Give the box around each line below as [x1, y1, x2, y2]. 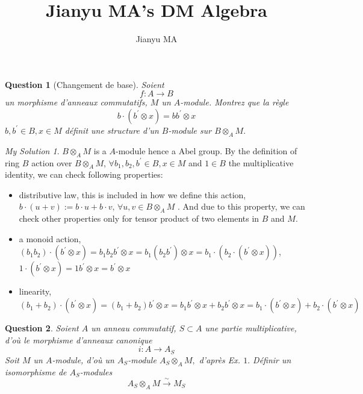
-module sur [168, 124, 212, 136]
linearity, [19, 285, 52, 298]
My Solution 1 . [5, 144, 60, 157]
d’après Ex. [199, 353, 241, 366]
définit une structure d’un [64, 124, 159, 136]
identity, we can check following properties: [5, 168, 163, 181]
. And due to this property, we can [178, 200, 305, 213]
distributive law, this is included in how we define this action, [19, 188, 246, 201]
